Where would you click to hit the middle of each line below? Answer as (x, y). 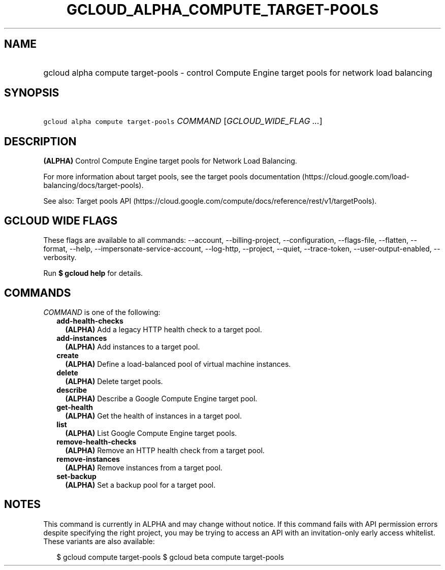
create (68, 355)
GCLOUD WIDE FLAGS (61, 220)
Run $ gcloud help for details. (93, 273)
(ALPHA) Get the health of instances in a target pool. (153, 416)
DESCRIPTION (40, 141)
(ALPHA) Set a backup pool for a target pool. (140, 485)
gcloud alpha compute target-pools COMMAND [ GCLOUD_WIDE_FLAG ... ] (183, 121)
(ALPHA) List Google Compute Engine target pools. (151, 433)
